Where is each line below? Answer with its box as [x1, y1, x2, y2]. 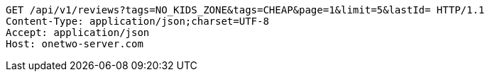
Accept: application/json [6, 27, 150, 38]
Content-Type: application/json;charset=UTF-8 [6, 16, 269, 27]
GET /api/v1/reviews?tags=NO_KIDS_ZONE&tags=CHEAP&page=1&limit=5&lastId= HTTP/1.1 [6, 4, 485, 16]
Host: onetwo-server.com [6, 38, 143, 49]
